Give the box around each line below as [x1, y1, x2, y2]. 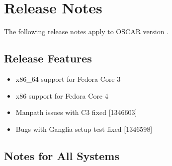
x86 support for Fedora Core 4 [15, 90, 108, 101]
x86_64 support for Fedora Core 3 [15, 73, 121, 84]
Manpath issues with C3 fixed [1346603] [15, 107, 137, 117]
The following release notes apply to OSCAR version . [4, 26, 169, 37]
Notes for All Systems [4, 148, 119, 163]
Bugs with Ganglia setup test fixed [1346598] [15, 123, 153, 134]
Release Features [4, 51, 92, 66]
